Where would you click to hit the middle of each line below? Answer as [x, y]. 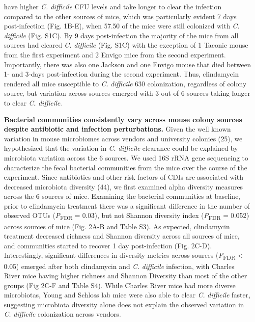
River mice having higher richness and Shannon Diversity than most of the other [126, 276]
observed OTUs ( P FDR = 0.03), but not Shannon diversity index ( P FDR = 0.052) [127, 216]
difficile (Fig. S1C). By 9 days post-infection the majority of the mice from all [121, 35]
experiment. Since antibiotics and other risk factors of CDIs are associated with [124, 177]
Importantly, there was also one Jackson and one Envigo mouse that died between [127, 64]
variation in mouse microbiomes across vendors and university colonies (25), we [123, 138]
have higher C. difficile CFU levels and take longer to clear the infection [113, 6]
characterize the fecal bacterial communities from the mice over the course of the [126, 167]
